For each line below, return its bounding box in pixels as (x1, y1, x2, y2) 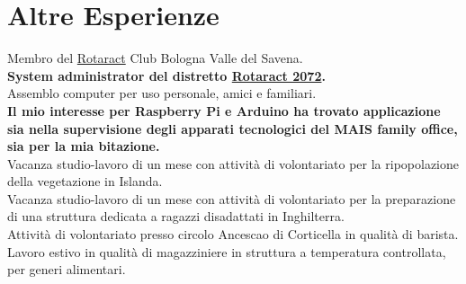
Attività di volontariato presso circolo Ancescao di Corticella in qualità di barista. (7, 225, 459, 244)
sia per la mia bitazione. (7, 137, 160, 155)
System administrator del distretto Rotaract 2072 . (7, 66, 326, 84)
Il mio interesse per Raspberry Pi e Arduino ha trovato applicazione (7, 101, 441, 120)
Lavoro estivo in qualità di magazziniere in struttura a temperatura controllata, (7, 242, 446, 261)
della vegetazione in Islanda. (7, 172, 163, 191)
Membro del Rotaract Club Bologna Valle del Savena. (7, 49, 303, 67)
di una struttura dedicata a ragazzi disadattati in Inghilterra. (7, 207, 345, 226)
